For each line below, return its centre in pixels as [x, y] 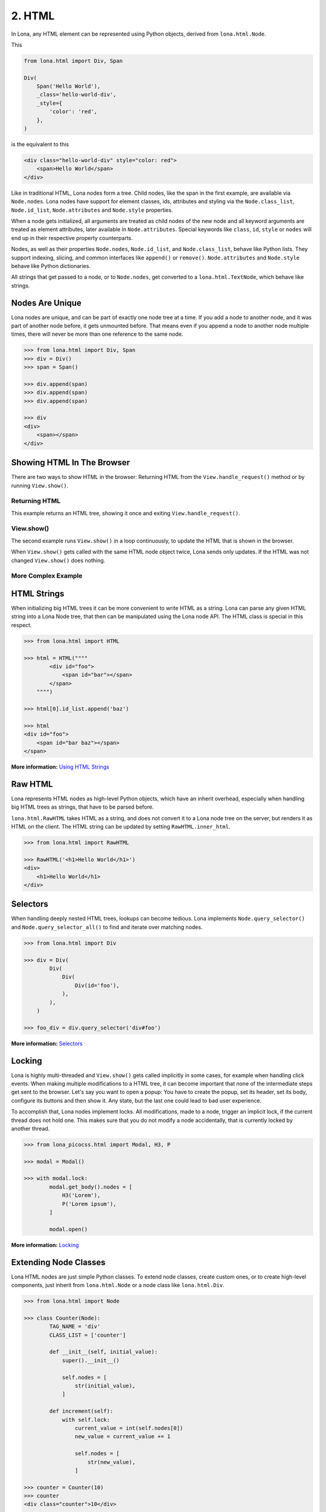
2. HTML [33, 16]
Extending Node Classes [58, 1262]
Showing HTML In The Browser [71, 463]
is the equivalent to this [40, 145]
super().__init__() [91, 1360]
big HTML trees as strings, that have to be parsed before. [82, 807]
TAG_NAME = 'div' [75, 1327]
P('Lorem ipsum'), [89, 1204]
